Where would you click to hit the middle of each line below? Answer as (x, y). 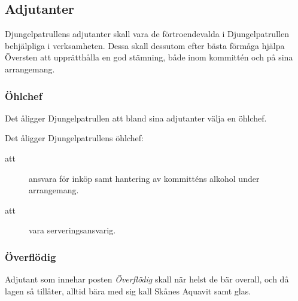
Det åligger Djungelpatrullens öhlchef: (74, 138)
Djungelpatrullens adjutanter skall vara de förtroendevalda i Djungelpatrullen (147, 34)
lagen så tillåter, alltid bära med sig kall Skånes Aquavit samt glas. (128, 291)
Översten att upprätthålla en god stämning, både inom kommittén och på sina (149, 57)
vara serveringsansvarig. (72, 230)
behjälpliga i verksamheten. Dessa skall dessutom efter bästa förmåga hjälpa (145, 45)
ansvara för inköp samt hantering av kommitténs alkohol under (144, 178)
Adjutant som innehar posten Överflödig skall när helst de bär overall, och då (147, 279)
